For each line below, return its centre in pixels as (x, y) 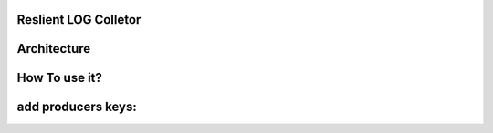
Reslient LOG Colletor (79, 20)
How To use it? (59, 78)
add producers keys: (77, 107)
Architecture (54, 49)
